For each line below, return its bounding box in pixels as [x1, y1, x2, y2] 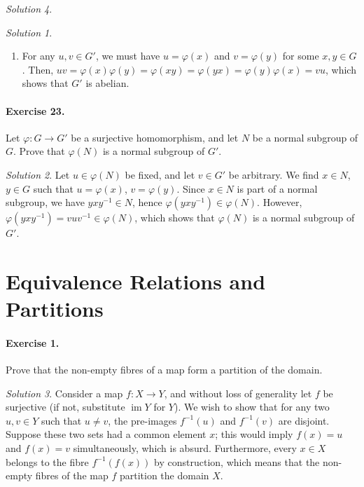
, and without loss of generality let [164, 385, 312, 400]
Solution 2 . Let [6, 167, 70, 181]
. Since [176, 181, 205, 196]
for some [282, 48, 319, 63]
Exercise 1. [6, 335, 59, 350]
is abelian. [85, 76, 129, 90]
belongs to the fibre [6, 454, 89, 469]
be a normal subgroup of [252, 130, 358, 144]
